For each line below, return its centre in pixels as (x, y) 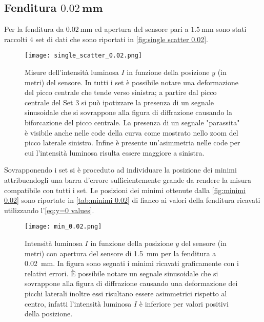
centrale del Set (49, 102)
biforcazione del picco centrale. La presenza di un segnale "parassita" (132, 122)
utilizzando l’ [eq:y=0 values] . (49, 210)
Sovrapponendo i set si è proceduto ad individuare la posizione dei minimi (120, 170)
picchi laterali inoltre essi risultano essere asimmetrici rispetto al (126, 293)
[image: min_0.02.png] (63, 227)
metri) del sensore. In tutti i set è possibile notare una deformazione (132, 82)
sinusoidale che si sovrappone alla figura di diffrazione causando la (128, 112)
